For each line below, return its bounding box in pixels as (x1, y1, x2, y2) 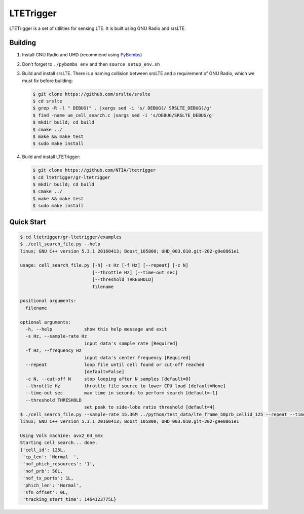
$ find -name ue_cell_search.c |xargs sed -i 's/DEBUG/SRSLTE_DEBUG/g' (32, 112, 215, 118)
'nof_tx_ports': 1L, (23, 475, 74, 481)
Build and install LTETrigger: (22, 154, 81, 160)
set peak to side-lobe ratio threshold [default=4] (84, 405, 215, 410)
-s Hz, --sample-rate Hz (25, 334, 87, 339)
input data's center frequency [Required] (84, 355, 192, 360)
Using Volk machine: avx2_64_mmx (20, 432, 103, 438)
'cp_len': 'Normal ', (23, 454, 80, 460)
